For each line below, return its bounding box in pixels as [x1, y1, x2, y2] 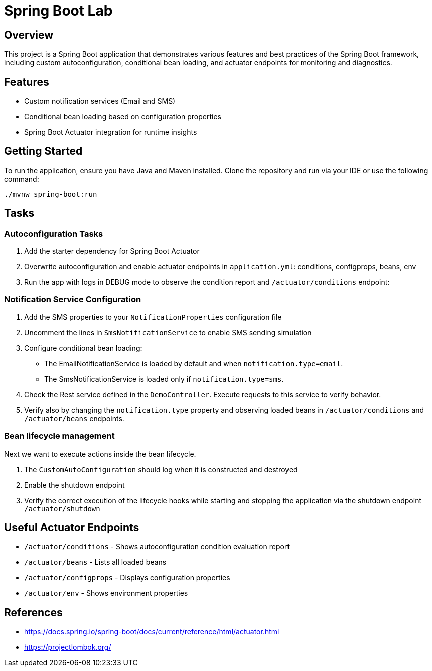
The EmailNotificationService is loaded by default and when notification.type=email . [44, 359, 343, 368]
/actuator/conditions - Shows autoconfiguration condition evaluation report [24, 542, 290, 551]
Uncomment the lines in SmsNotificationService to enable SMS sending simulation [24, 328, 312, 337]
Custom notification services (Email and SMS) [24, 97, 176, 106]
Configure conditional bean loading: [24, 343, 142, 352]
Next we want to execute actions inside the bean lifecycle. [4, 449, 196, 458]
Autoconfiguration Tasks [4, 228, 103, 239]
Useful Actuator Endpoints [4, 521, 139, 534]
